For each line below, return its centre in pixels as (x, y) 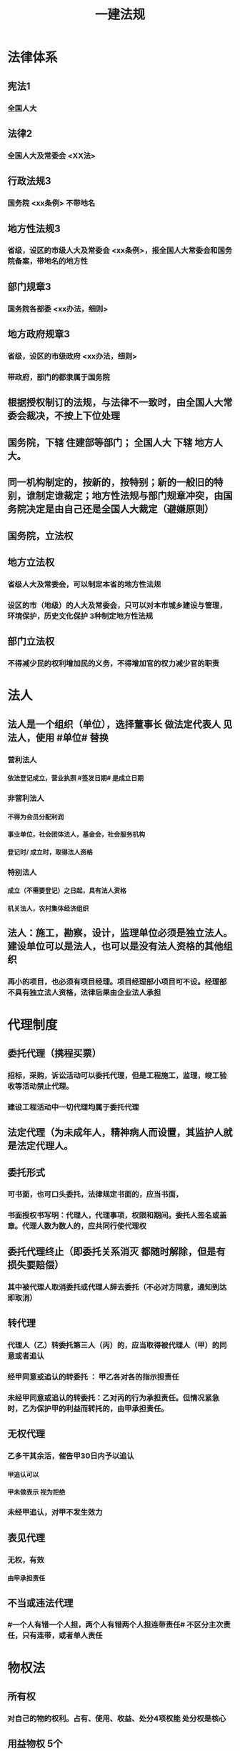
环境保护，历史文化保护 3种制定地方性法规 (80, 616)
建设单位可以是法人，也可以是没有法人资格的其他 (115, 946)
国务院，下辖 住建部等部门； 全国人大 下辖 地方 (110, 443)
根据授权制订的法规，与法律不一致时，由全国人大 (115, 403)
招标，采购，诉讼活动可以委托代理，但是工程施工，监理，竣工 (114, 1075)
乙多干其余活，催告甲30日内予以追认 (71, 1456)
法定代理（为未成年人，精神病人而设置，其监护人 (115, 1133)
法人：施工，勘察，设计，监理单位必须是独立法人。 (120, 933)
